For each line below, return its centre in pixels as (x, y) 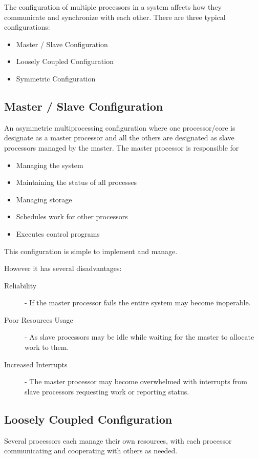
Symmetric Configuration (56, 78)
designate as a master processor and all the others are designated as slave (119, 138)
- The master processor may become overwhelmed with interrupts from (136, 381)
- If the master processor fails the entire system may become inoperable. (138, 302)
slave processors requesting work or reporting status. (107, 391)
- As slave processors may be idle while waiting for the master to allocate (139, 337)
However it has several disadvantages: (63, 268)
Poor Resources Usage (39, 319)
